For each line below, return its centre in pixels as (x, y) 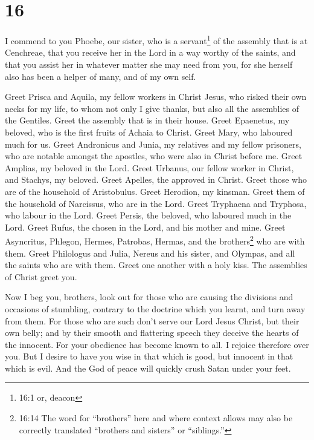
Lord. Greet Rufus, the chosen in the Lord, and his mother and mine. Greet (145, 227)
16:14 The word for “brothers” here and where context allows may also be (156, 418)
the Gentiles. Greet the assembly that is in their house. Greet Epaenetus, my (147, 120)
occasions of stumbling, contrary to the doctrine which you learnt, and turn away (155, 308)
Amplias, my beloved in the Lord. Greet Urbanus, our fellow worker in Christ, (149, 167)
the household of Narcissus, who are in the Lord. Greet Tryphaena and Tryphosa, (156, 203)
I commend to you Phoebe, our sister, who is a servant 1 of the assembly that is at (156, 40)
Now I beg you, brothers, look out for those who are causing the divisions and (149, 297)
